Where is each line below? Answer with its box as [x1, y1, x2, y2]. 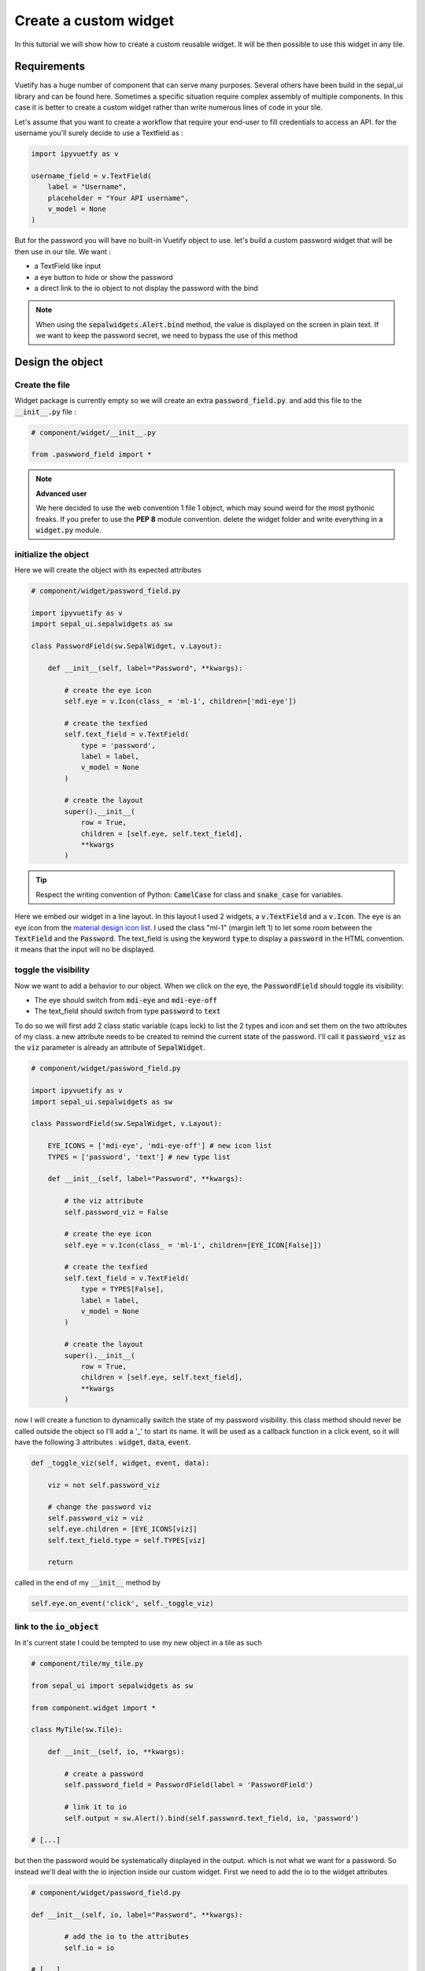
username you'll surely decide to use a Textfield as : [14, 129, 184, 138]
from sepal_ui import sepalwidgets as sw [31, 1681, 194, 1690]
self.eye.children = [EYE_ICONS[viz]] [47, 1525, 198, 1533]
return [47, 1558, 73, 1567]
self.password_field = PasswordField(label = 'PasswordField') [64, 1780, 314, 1790]
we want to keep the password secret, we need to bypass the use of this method [35, 331, 298, 341]
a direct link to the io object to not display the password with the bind [34, 283, 259, 292]
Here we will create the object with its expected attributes [14, 565, 202, 575]
